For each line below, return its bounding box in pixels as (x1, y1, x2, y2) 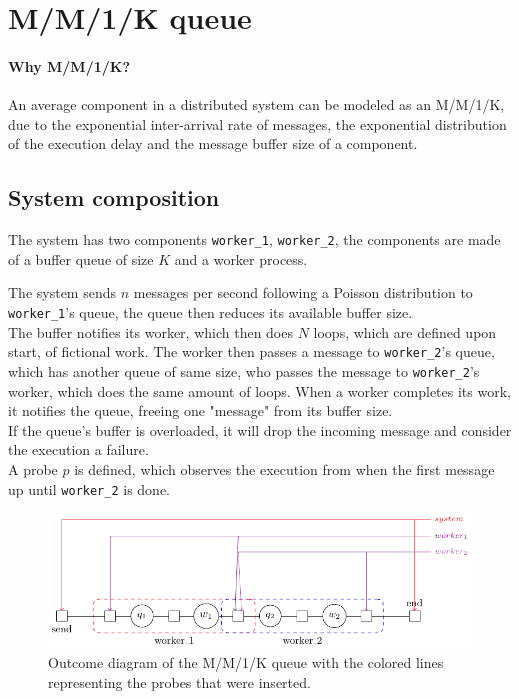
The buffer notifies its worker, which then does (8, 321, 293, 342)
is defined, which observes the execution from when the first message (74, 458, 495, 479)
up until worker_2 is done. (8, 478, 171, 499)
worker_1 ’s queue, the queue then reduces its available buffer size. (8, 302, 413, 322)
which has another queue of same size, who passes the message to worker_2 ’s (8, 360, 480, 381)
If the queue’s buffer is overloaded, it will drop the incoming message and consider (8, 419, 512, 440)
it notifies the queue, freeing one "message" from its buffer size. (8, 400, 393, 421)
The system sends (8, 282, 116, 303)
